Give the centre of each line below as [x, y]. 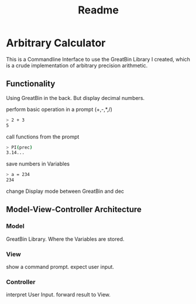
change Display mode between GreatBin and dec [65, 191]
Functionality [31, 84]
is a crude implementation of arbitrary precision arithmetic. [77, 65]
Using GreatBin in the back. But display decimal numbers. [75, 98]
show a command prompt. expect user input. [60, 267]
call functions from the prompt [43, 137]
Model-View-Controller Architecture [74, 210]
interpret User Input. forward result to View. [59, 295]
